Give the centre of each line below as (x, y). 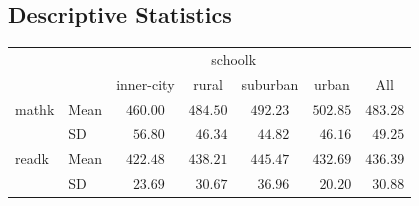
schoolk (234, 58)
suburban (270, 83)
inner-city (145, 83)
